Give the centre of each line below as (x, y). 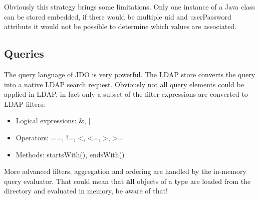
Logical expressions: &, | (53, 121)
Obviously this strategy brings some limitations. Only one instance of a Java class (130, 7)
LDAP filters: (25, 104)
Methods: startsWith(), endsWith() (70, 154)
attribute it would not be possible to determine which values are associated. (120, 26)
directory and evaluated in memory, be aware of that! (86, 191)
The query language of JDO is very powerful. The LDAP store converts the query (130, 74)
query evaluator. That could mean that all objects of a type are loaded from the (127, 181)
